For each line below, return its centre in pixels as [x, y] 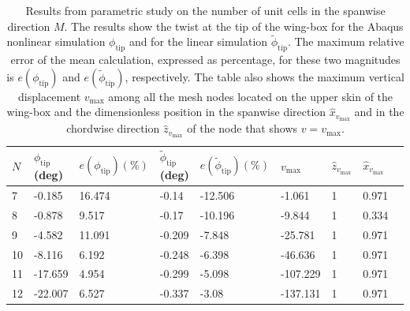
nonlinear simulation [56, 41]
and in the [379, 112]
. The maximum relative [346, 41]
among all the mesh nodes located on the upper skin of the [251, 96]
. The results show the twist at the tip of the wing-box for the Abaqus [234, 26]
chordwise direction [113, 128]
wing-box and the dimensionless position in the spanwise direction [166, 112]
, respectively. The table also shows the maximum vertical [265, 76]
